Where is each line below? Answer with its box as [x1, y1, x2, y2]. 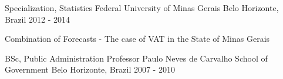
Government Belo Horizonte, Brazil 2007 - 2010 [5, 63, 175, 76]
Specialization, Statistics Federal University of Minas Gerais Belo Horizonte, [5, 2, 279, 13]
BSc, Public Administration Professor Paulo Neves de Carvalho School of [5, 52, 268, 64]
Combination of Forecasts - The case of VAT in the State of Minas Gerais [5, 33, 270, 45]
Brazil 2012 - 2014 [5, 13, 70, 25]
